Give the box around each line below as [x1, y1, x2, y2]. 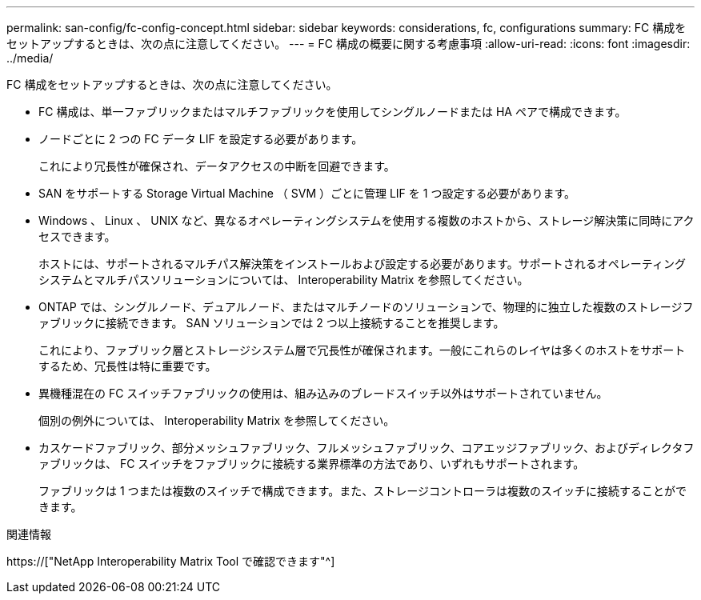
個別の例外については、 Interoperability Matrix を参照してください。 [38, 414, 395, 427]
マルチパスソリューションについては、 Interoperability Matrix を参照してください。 [94, 273, 529, 286]
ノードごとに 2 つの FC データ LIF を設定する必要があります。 [38, 132, 363, 146]
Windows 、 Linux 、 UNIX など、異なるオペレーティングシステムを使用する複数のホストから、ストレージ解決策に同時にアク [38, 214, 695, 227]
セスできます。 [38, 230, 116, 243]
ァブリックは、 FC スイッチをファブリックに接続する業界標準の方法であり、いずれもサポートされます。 [38, 457, 585, 470]
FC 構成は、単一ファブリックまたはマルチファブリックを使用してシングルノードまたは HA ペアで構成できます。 [38, 105, 627, 118]
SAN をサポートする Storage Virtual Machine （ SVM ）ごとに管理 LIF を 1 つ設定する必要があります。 [38, 186, 575, 200]
